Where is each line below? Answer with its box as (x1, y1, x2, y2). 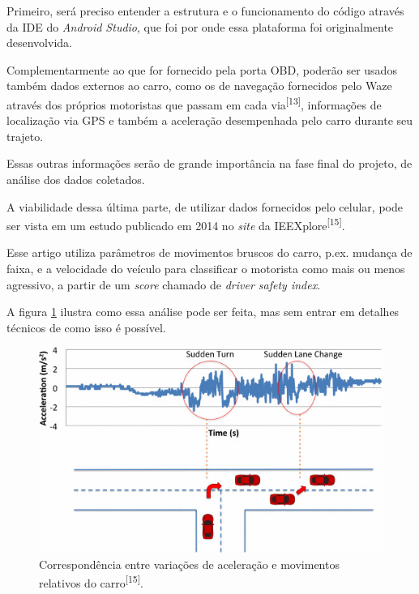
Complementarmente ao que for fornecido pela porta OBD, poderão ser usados (6, 61, 397, 78)
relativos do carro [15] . (39, 572, 143, 591)
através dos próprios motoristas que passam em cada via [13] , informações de (6, 93, 382, 113)
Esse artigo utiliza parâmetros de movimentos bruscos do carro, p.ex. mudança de (6, 244, 413, 261)
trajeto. (6, 127, 44, 144)
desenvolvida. (6, 34, 72, 51)
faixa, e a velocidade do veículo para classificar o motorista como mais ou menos (6, 260, 405, 277)
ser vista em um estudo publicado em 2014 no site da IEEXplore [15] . (6, 215, 345, 233)
